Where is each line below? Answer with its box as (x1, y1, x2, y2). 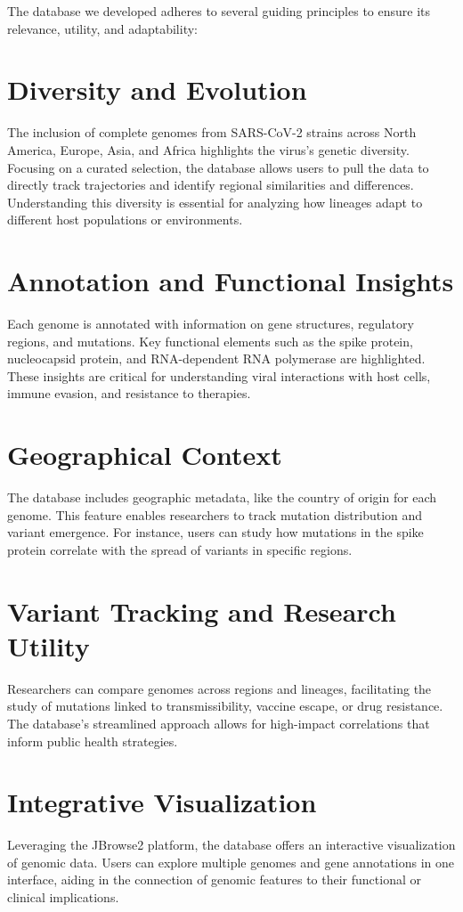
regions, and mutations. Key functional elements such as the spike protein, (7, 331, 413, 350)
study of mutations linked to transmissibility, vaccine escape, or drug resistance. (7, 696, 443, 715)
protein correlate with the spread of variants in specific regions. (7, 540, 353, 558)
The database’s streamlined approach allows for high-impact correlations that (7, 713, 430, 732)
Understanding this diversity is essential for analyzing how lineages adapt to (7, 192, 423, 211)
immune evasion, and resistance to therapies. (7, 384, 251, 403)
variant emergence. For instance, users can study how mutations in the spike (7, 523, 424, 541)
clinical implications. (7, 888, 119, 907)
